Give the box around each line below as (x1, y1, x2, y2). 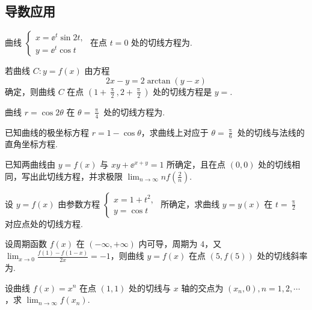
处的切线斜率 (257, 249, 308, 262)
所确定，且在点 (167, 158, 226, 171)
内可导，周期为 (138, 237, 198, 250)
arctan (147, 76, 171, 85)
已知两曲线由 (5, 158, 55, 171)
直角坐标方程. (5, 138, 58, 150)
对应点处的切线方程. (5, 217, 83, 229)
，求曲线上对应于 (141, 126, 209, 138)
